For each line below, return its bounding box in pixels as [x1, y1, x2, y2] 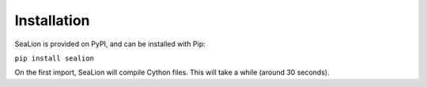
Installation [14, 12, 90, 29]
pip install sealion [14, 53, 95, 63]
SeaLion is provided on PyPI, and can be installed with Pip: [14, 39, 206, 49]
